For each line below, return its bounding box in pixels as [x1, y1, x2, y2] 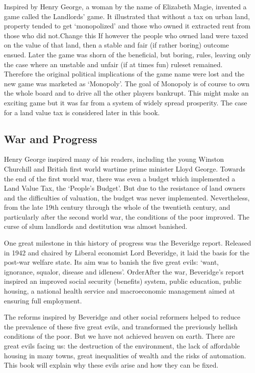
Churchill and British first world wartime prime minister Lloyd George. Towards [4, 163, 245, 174]
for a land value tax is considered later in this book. [4, 107, 160, 117]
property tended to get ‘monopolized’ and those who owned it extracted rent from [4, 21, 251, 31]
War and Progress [4, 131, 98, 146]
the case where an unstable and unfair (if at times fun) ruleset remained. [4, 59, 223, 69]
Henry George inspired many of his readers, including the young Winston [4, 154, 224, 164]
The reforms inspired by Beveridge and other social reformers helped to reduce [4, 312, 240, 322]
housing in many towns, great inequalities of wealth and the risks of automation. [4, 350, 246, 360]
